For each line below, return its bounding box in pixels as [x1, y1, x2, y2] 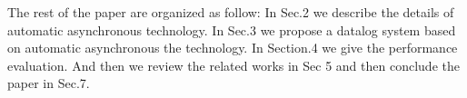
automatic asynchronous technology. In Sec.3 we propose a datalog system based [7, 20, 456, 39]
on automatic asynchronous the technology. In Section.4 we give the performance [7, 38, 458, 57]
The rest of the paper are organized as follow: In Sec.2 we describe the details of [7, 3, 454, 21]
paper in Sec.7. [7, 73, 90, 93]
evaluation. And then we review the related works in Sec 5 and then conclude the [7, 55, 460, 74]
